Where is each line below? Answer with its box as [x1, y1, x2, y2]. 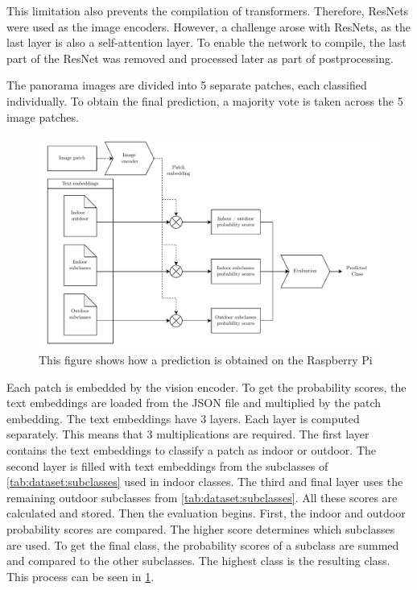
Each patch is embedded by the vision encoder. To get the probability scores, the [6, 378, 407, 395]
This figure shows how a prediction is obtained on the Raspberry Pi [39, 351, 373, 368]
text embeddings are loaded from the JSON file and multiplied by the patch [6, 394, 382, 411]
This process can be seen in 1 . [6, 567, 155, 584]
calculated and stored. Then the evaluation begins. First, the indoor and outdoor [6, 505, 406, 521]
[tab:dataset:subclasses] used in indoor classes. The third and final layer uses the [6, 473, 403, 490]
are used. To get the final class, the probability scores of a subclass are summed [6, 536, 399, 553]
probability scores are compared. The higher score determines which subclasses [6, 521, 395, 538]
